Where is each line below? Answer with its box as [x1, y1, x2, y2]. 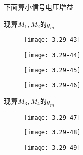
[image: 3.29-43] [24, 36, 81, 44]
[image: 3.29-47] [24, 114, 81, 121]
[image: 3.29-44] [24, 52, 81, 59]
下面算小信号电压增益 [4, 2, 73, 12]
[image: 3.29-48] [24, 129, 81, 136]
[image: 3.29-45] [24, 66, 81, 74]
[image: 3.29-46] [24, 82, 81, 89]
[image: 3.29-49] [24, 144, 81, 152]
